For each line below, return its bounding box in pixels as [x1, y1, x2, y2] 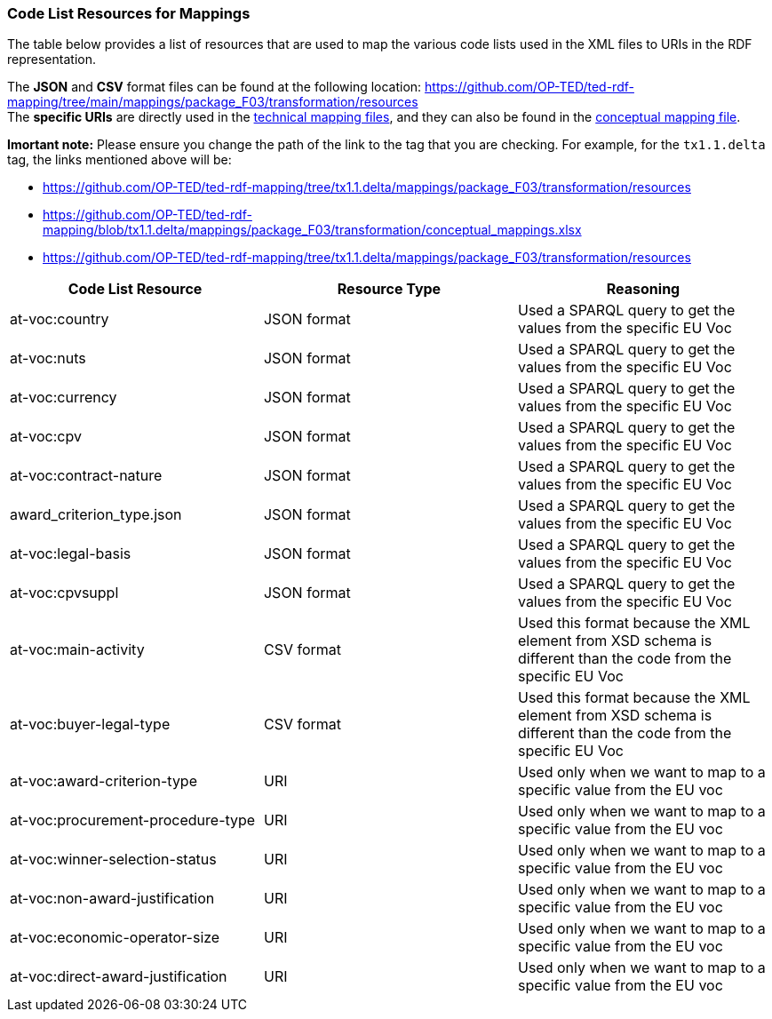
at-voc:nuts [10, 349, 86, 368]
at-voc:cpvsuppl [10, 584, 119, 602]
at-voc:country [10, 310, 109, 329]
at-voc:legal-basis [10, 545, 131, 563]
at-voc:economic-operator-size [10, 928, 220, 947]
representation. [7, 52, 96, 68]
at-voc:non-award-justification [10, 889, 215, 908]
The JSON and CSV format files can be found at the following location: [7, 79, 422, 95]
